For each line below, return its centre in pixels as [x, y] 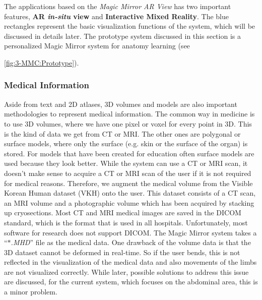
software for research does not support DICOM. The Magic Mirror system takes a [130, 232]
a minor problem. [31, 292]
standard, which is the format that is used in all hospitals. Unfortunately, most [126, 222]
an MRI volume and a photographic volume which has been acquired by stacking [129, 202]
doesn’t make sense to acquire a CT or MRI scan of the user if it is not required [128, 173]
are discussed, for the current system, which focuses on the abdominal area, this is [131, 282]
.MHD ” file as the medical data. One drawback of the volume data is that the [131, 242]
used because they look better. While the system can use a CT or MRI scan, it [126, 163]
